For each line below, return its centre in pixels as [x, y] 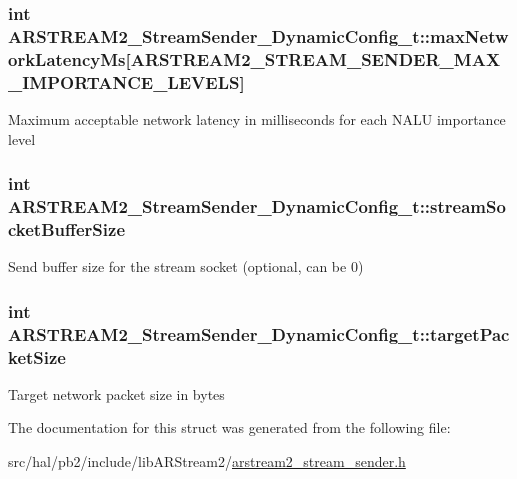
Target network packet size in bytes [116, 393]
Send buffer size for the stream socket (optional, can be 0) [186, 266]
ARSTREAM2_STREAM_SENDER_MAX [315, 58]
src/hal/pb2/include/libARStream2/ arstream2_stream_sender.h [207, 461]
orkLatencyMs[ [69, 58]
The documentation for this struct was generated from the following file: [229, 427]
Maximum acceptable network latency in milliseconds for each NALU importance [257, 118]
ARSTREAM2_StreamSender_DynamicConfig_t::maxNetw [258, 35]
